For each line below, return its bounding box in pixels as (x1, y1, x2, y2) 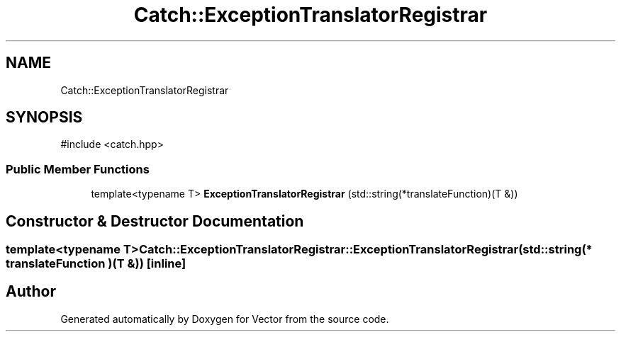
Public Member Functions (6, 161, 150, 176)
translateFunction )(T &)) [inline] (6, 256, 186, 271)
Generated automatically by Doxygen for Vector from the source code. (60, 312, 389, 325)
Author (6, 282, 56, 301)
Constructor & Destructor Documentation (6, 212, 304, 230)
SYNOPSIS (6, 108, 83, 127)
